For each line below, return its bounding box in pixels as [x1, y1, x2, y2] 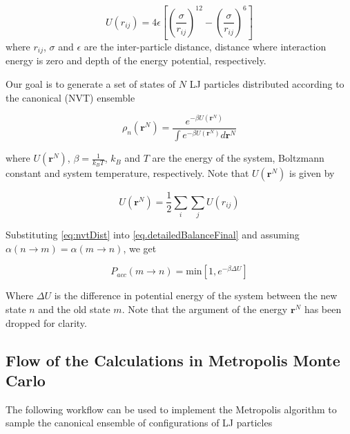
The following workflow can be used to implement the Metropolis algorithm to [6, 402, 337, 416]
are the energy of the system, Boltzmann [152, 151, 324, 165]
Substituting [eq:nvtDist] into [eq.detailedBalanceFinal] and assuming [6, 227, 300, 242]
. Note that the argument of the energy [121, 302, 288, 317]
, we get [123, 240, 157, 255]
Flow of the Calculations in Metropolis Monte [6, 349, 340, 370]
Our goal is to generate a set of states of [6, 77, 176, 91]
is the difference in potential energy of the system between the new [54, 288, 338, 303]
